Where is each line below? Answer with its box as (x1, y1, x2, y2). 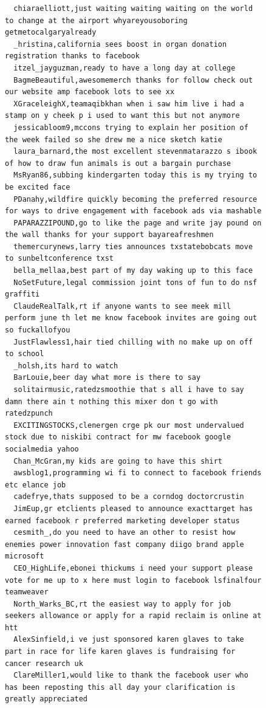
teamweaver (5, 588, 49, 597)
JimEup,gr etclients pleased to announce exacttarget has (13, 504, 253, 513)
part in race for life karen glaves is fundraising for (5, 647, 236, 656)
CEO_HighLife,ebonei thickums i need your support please (13, 563, 253, 572)
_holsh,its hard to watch (13, 361, 118, 370)
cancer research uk (5, 659, 83, 668)
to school (5, 349, 44, 359)
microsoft (5, 552, 44, 561)
